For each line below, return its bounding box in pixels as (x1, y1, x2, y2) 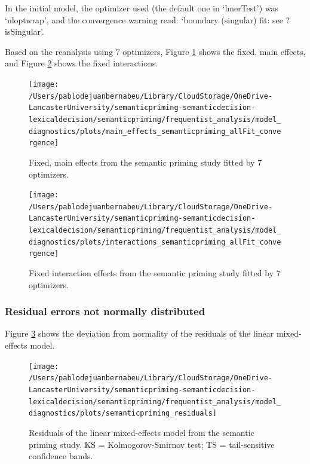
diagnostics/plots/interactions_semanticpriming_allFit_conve (29, 237, 281, 246)
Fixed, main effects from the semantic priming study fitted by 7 (29, 155, 262, 168)
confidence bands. (29, 450, 93, 462)
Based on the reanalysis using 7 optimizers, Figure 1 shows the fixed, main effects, (5, 45, 306, 57)
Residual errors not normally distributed (5, 304, 205, 319)
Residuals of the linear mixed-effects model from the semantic (29, 426, 254, 438)
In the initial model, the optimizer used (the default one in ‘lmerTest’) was (5, 2, 279, 14)
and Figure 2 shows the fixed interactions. (5, 57, 158, 69)
